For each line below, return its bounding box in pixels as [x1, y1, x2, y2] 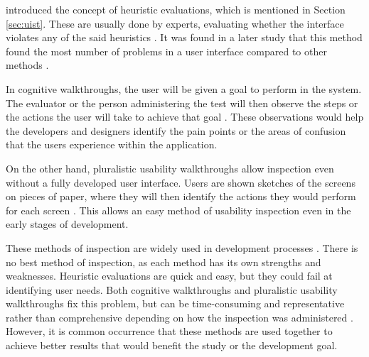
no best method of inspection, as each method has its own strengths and [6, 254, 321, 269]
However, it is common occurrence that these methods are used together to [6, 324, 333, 339]
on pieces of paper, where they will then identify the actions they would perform [6, 189, 356, 204]
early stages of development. [6, 216, 129, 231]
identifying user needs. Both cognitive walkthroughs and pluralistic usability [6, 282, 338, 297]
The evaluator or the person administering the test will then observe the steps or [6, 95, 358, 110]
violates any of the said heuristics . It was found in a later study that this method [6, 30, 363, 45]
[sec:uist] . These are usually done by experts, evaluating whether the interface [6, 16, 344, 31]
